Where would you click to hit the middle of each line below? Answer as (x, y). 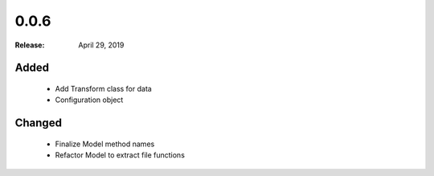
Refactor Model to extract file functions (120, 155)
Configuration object (89, 100)
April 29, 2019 (101, 45)
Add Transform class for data (103, 88)
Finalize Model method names (105, 144)
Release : (30, 45)
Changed (38, 123)
